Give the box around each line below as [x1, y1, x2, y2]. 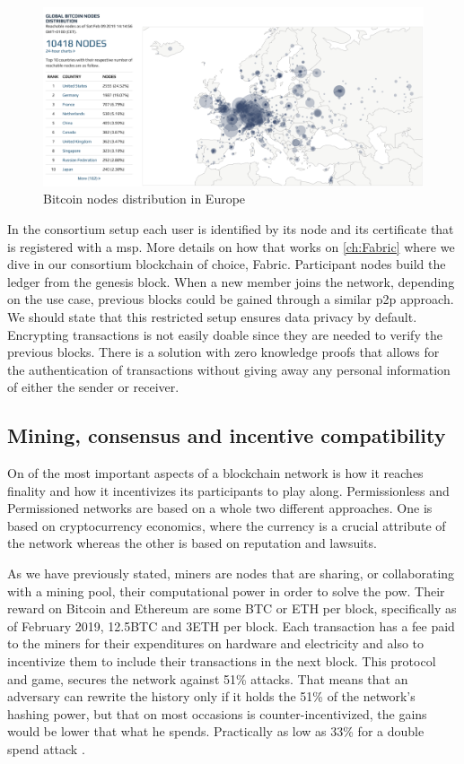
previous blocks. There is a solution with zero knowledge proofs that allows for [7, 343, 440, 361]
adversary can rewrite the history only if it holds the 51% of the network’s [7, 687, 416, 706]
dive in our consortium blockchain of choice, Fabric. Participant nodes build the [7, 255, 446, 273]
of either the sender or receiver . [7, 378, 179, 396]
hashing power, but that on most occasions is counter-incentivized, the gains [7, 704, 427, 723]
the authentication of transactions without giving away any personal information [7, 360, 451, 378]
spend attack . [7, 740, 85, 758]
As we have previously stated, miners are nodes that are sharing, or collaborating [7, 564, 455, 583]
